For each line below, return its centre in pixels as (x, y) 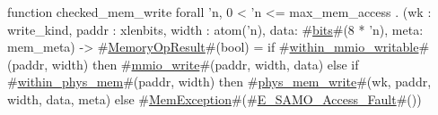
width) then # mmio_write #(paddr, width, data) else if (205, 64)
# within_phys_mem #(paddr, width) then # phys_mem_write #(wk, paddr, (219, 82)
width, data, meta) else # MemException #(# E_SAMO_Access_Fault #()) (215, 99)
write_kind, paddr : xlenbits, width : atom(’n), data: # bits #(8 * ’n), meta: (215, 29)
